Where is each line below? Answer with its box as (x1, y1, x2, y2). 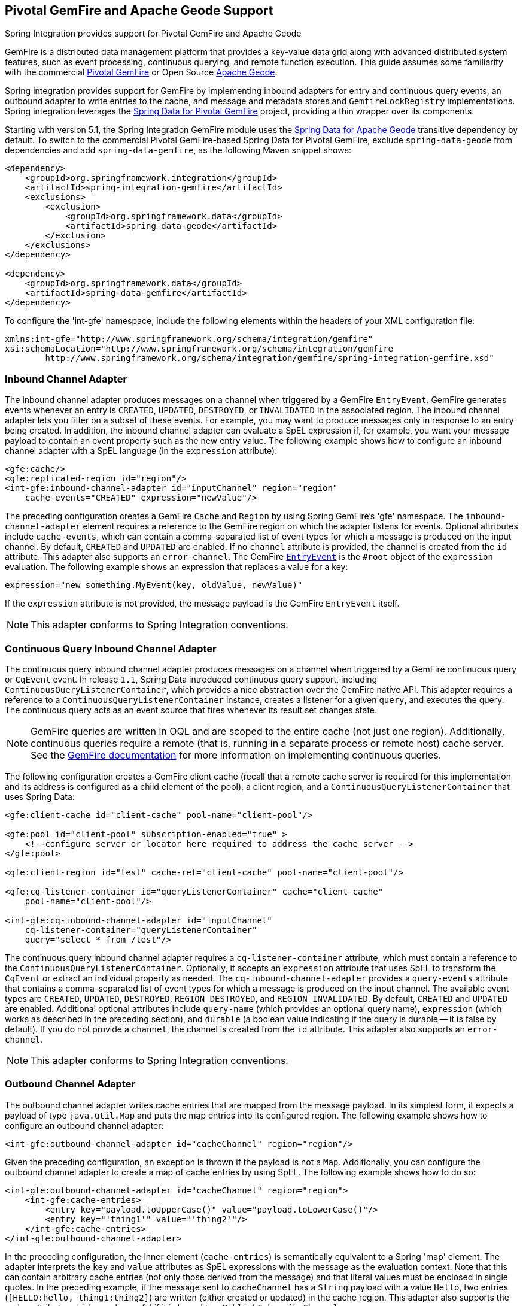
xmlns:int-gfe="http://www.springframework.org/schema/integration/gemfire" (5, 334, 373, 344)
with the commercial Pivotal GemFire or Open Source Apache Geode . (5, 67, 278, 78)
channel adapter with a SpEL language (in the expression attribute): (5, 446, 278, 456)
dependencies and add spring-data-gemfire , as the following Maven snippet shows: (5, 145, 352, 156)
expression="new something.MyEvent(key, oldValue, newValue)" (5, 580, 303, 590)
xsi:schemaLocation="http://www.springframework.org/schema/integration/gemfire (5, 344, 394, 354)
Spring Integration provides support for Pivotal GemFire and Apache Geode (5, 28, 302, 39)
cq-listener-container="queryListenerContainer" (25, 925, 257, 935)
